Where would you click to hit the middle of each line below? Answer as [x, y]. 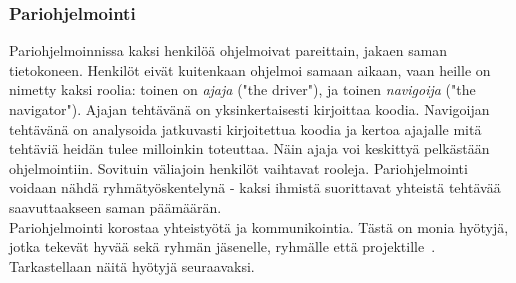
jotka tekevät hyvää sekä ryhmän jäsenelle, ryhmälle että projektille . [222, 246]
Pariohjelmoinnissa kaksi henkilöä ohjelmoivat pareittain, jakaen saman [228, 50]
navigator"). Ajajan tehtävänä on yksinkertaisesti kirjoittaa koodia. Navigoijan [249, 109]
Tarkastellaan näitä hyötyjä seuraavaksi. [132, 265]
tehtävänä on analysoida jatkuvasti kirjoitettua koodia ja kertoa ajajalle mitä [245, 128]
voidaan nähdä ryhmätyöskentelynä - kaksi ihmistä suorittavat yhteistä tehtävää [255, 187]
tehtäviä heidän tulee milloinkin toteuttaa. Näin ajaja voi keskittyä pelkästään [249, 148]
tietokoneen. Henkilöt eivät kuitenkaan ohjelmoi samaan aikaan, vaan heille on [250, 69]
